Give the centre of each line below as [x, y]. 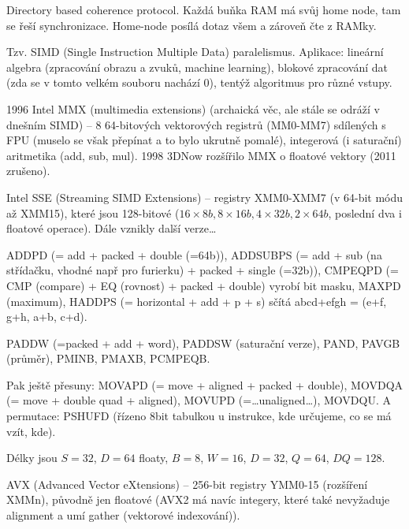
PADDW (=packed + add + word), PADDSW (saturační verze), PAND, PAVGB [203, 343]
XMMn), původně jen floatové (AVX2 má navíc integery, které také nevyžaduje [198, 499]
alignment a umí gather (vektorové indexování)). [123, 515]
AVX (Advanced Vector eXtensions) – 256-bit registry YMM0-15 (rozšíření [187, 484]
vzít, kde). [31, 431]
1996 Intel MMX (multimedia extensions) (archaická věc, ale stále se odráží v [193, 108]
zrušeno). [28, 171]
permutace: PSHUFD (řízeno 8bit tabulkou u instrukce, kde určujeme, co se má [199, 416]
